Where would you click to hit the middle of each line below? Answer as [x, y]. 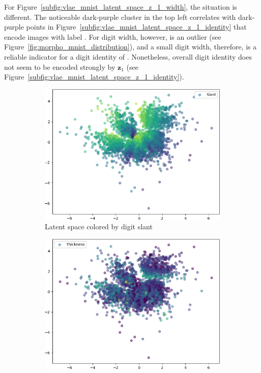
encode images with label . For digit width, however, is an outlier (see [113, 36]
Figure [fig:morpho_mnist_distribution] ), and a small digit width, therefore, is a [130, 47]
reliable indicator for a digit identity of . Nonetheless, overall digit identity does [128, 56]
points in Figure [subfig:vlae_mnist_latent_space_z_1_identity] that [136, 27]
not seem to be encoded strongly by [60, 66]
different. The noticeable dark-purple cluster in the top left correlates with [120, 17]
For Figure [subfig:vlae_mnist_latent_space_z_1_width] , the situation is [121, 7]
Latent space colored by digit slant [99, 227]
